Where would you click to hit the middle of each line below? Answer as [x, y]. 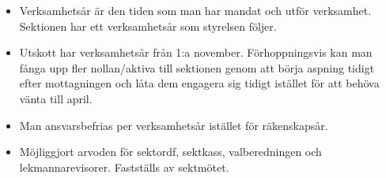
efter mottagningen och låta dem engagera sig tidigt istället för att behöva [199, 83]
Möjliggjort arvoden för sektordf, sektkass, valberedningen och [170, 152]
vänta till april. [56, 98]
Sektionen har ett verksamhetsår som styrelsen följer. [148, 26]
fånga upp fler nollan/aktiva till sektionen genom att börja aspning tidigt [197, 67]
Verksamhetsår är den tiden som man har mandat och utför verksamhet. [195, 10]
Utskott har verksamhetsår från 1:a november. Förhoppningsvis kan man [196, 52]
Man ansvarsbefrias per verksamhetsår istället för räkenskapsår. [174, 125]
